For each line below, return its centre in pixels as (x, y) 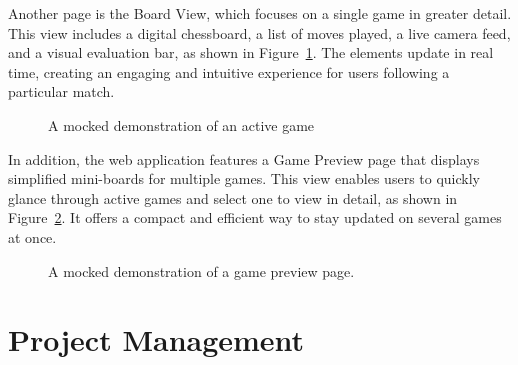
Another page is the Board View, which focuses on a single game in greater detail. (260, 13)
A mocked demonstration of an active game (181, 124)
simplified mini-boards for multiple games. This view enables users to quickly (244, 178)
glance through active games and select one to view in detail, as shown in (233, 197)
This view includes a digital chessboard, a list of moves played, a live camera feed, (259, 32)
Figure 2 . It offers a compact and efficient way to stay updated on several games (255, 217)
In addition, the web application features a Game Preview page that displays (244, 158)
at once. (32, 236)
